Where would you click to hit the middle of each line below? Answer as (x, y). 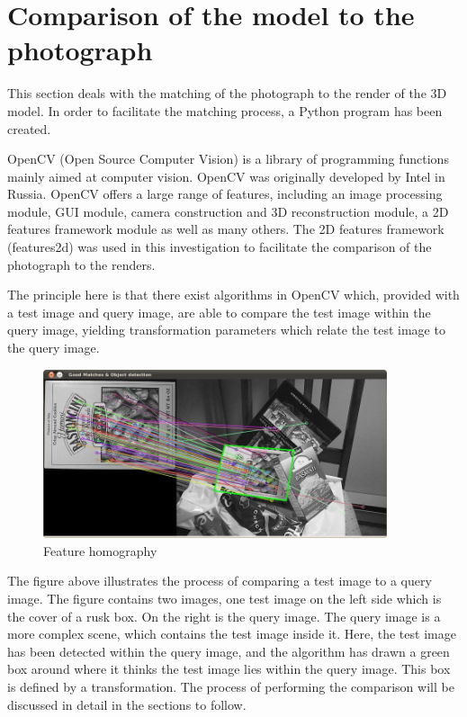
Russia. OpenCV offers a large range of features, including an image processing (225, 194)
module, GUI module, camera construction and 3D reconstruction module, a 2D (228, 211)
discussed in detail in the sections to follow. (127, 704)
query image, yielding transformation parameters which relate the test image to (226, 330)
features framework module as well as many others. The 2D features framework (226, 229)
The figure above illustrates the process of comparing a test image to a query (220, 581)
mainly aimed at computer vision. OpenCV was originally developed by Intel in (226, 176)
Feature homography (100, 550)
